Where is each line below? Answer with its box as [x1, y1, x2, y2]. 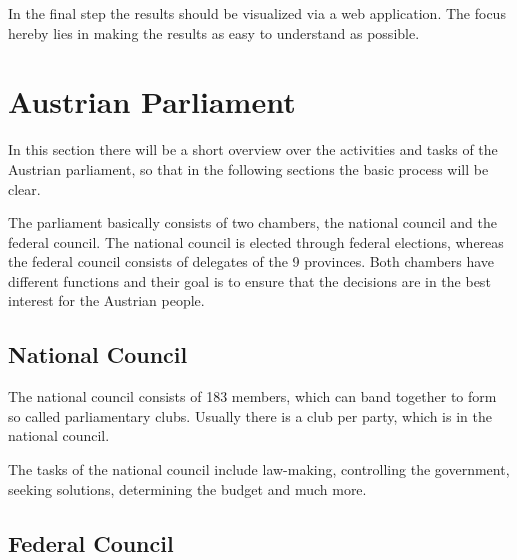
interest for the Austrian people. [8, 290, 205, 311]
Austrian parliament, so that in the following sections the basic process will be [8, 158, 489, 179]
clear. [8, 178, 41, 199]
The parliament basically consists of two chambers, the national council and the [8, 212, 497, 233]
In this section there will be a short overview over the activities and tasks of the [8, 139, 498, 160]
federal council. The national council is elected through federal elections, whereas [8, 231, 504, 252]
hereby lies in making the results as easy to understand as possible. [8, 22, 420, 43]
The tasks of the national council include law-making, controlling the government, [8, 459, 510, 480]
